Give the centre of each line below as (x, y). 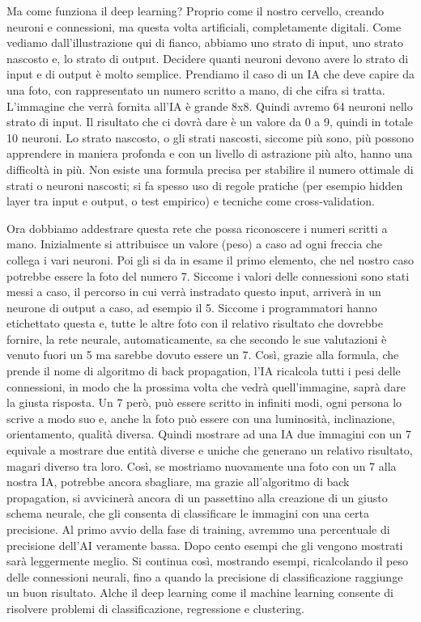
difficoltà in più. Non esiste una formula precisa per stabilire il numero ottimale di (210, 169)
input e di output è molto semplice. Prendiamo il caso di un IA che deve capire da (211, 74)
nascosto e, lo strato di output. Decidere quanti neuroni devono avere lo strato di (208, 58)
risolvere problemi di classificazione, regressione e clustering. (155, 608)
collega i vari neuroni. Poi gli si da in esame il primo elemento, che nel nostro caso (210, 259)
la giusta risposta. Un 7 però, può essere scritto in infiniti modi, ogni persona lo (204, 402)
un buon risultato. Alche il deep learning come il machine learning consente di (200, 592)
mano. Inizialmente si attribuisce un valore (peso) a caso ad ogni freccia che (194, 244)
